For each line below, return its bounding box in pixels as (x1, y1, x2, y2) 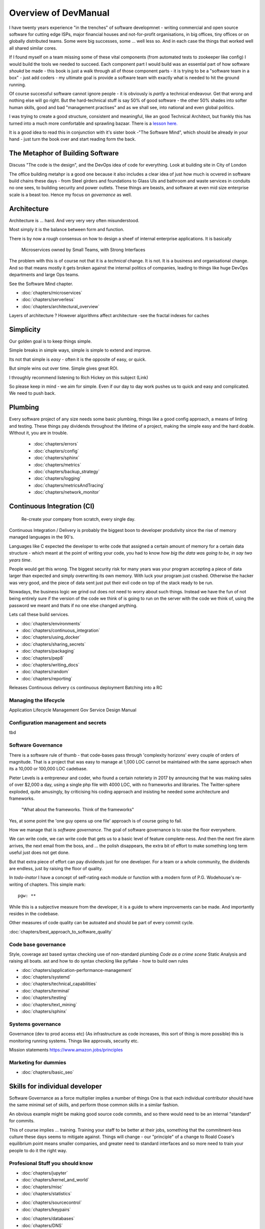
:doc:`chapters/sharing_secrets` (21, 641, 86, 647)
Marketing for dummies (9, 1059, 66, 1066)
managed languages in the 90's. (9, 534, 75, 540)
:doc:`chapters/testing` (21, 995, 68, 1000)
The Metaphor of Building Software (9, 149, 119, 157)
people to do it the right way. (9, 1147, 67, 1153)
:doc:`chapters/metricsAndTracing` (33, 482, 105, 488)
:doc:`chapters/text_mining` (21, 1001, 77, 1007)
